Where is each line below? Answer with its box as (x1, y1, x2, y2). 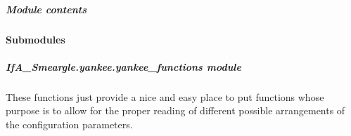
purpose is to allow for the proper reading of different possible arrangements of (6, 103, 345, 118)
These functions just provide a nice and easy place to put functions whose (6, 89, 324, 104)
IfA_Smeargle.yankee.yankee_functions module (6, 59, 241, 74)
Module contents (6, 1, 87, 16)
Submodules (6, 32, 65, 46)
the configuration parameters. (6, 116, 133, 131)
